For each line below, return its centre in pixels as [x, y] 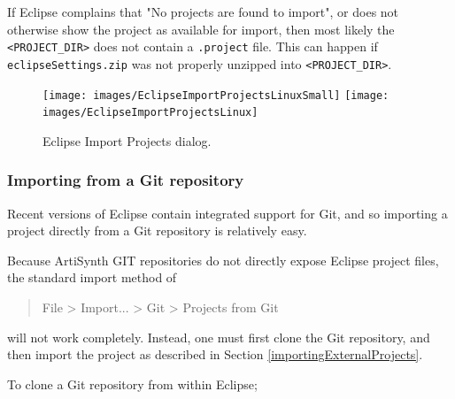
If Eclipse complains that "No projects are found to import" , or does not [203, 12]
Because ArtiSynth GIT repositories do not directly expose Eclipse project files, [223, 260]
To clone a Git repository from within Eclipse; [132, 384]
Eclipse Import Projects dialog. [127, 140]
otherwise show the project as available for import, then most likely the [201, 29]
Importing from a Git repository [126, 180]
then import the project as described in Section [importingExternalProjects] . [215, 354]
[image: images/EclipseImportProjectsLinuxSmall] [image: [216, 95]
